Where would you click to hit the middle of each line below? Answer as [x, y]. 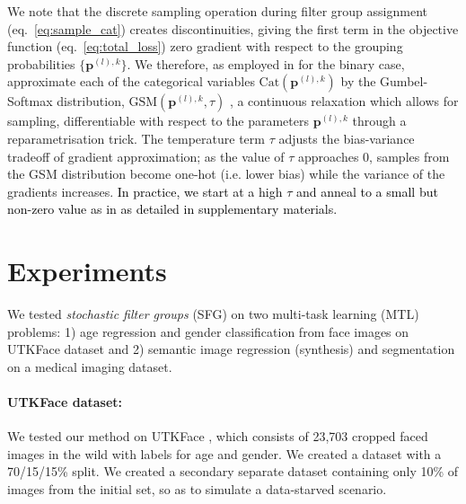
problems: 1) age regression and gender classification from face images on [208, 331]
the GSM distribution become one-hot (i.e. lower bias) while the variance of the [226, 174]
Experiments [87, 271]
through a [379, 121]
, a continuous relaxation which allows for [344, 101]
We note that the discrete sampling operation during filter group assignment [217, 11]
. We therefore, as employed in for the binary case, [266, 63]
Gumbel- [404, 81]
